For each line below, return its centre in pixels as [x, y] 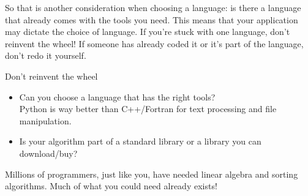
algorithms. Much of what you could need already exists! [111, 186]
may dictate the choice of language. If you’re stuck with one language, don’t [148, 32]
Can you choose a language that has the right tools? [117, 96]
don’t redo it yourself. [46, 55]
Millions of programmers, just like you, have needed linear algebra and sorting [152, 174]
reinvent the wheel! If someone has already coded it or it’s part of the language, [154, 43]
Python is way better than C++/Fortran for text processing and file [148, 109]
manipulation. [45, 120]
